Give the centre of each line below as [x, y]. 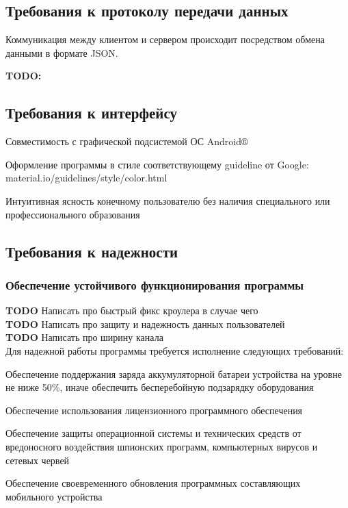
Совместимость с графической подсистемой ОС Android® [127, 141]
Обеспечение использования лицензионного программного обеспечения [154, 410]
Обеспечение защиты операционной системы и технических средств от [153, 433]
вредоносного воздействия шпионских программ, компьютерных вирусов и [162, 446]
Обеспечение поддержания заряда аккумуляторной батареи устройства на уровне [174, 373]
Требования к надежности [92, 251]
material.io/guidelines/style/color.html [86, 178]
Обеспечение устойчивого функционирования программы [155, 284]
